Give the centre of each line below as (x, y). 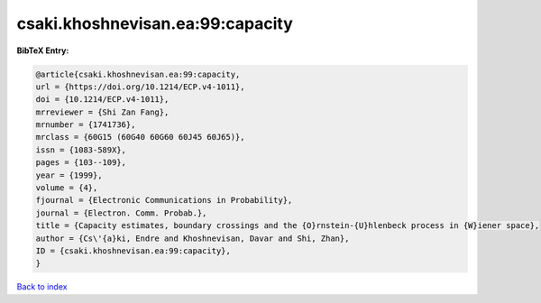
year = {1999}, (69, 175)
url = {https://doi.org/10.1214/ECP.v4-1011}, (140, 87)
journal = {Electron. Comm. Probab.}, (121, 213)
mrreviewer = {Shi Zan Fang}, (102, 112)
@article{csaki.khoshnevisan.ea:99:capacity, (138, 74)
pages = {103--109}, (81, 163)
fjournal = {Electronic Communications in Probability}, (164, 200)
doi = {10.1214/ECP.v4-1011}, (102, 100)
